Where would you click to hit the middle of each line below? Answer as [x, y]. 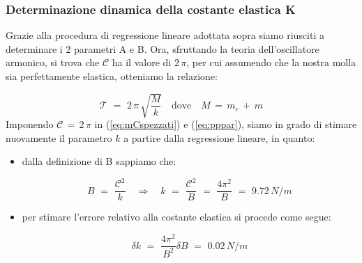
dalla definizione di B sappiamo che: [99, 161]
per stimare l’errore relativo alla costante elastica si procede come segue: [176, 217]
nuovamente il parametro [59, 137]
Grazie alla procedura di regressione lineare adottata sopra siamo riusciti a [165, 35]
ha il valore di [142, 62]
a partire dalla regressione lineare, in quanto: [219, 137]
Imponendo [30, 124]
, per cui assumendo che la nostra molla [271, 62]
